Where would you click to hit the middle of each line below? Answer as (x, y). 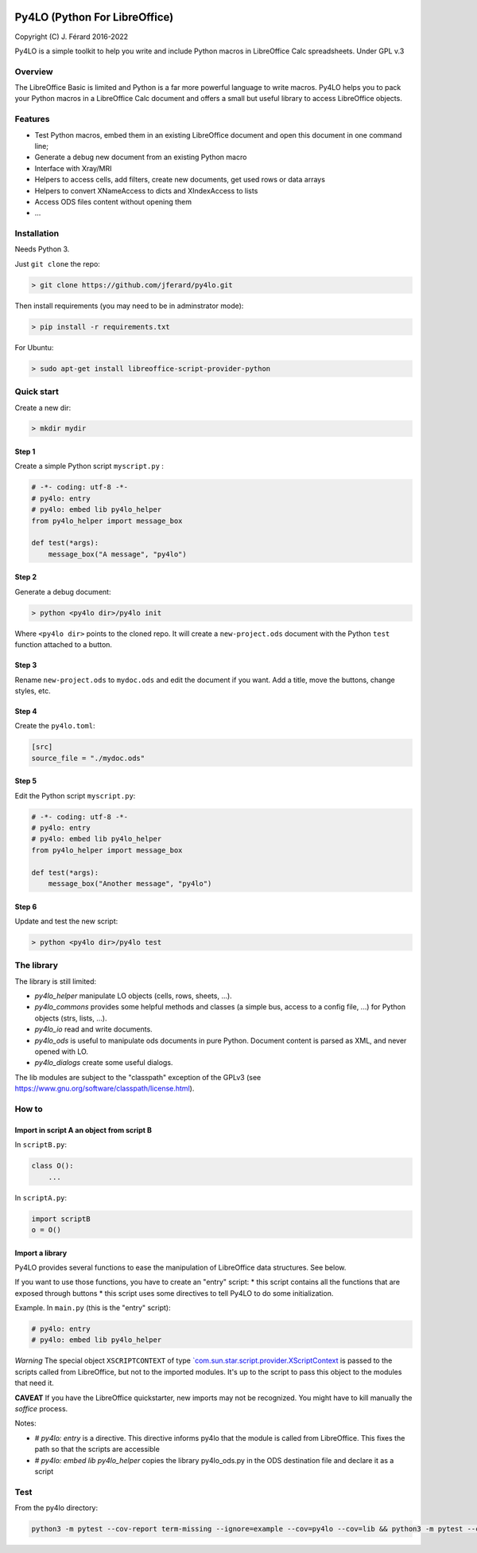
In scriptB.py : (41, 1145)
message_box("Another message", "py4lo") (130, 884)
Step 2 (26, 577)
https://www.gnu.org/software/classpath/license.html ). (105, 1089)
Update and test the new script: (66, 921)
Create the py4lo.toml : (55, 726)
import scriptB (61, 1219)
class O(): (52, 1166)
